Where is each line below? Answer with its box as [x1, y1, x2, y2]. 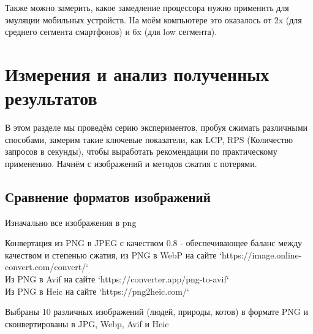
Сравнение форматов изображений [5, 187, 211, 206]
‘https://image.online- [219, 248, 302, 261]
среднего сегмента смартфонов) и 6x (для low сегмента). [5, 25, 217, 38]
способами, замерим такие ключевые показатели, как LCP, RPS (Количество [5, 133, 293, 146]
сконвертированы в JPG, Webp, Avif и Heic [5, 317, 169, 330]
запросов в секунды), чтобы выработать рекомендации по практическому [5, 145, 277, 158]
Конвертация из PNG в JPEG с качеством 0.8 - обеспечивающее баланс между [5, 236, 303, 249]
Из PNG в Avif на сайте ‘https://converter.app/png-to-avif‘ [5, 273, 229, 285]
